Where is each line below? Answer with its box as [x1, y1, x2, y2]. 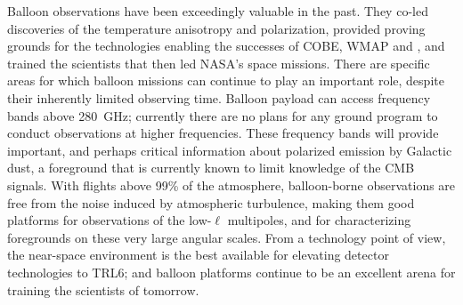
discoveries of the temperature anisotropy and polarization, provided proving [7, 19, 426, 37]
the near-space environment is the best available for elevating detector [7, 245, 389, 264]
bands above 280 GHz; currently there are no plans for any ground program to [7, 106, 438, 124]
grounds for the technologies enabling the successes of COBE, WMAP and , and [7, 36, 445, 55]
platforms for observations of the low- [7, 211, 212, 229]
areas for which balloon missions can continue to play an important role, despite [7, 71, 444, 90]
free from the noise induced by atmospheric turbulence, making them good [7, 193, 415, 212]
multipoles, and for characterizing [227, 211, 411, 229]
